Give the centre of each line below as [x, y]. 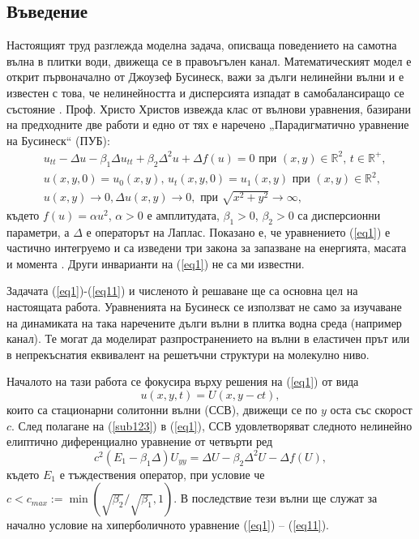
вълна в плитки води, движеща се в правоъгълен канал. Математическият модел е [209, 60]
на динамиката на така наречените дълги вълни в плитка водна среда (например [204, 322]
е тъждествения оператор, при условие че [162, 474]
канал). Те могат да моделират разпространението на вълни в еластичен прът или [208, 338]
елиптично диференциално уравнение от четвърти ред [140, 441]
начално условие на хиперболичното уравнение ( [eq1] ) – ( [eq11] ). [168, 525]
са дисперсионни [339, 214]
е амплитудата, [183, 214]
